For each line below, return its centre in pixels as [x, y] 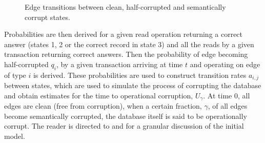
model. [15, 136]
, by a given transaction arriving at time [119, 64]
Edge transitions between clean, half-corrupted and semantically [125, 7]
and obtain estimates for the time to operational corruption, [99, 95]
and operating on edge [225, 64]
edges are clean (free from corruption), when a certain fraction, [103, 106]
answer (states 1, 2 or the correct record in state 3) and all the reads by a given [129, 44]
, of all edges [228, 106]
